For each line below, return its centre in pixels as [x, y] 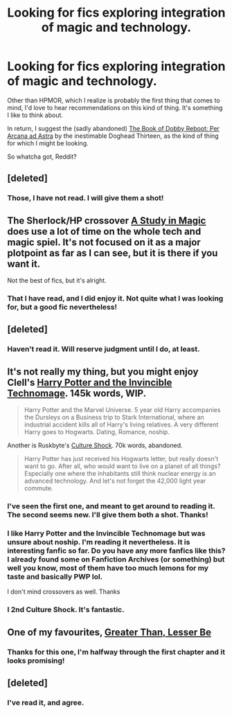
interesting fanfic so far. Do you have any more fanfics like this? [116, 551]
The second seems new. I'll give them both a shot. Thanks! [108, 515]
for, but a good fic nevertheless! [62, 307]
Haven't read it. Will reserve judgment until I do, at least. [104, 349]
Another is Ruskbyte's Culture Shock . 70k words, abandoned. [95, 445]
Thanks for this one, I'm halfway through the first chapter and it [116, 652]
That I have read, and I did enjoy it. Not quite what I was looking [115, 298]
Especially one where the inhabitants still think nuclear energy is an [120, 474]
